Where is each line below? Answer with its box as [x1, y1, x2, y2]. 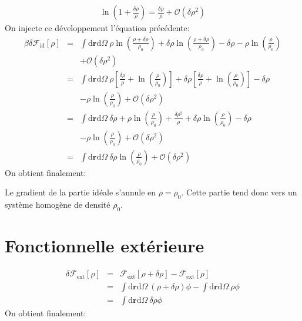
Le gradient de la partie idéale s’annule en [5, 186, 156, 198]
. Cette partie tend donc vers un [181, 186, 297, 198]
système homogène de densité [5, 198, 110, 211]
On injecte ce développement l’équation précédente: [5, 22, 190, 34]
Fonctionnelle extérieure [5, 234, 204, 258]
